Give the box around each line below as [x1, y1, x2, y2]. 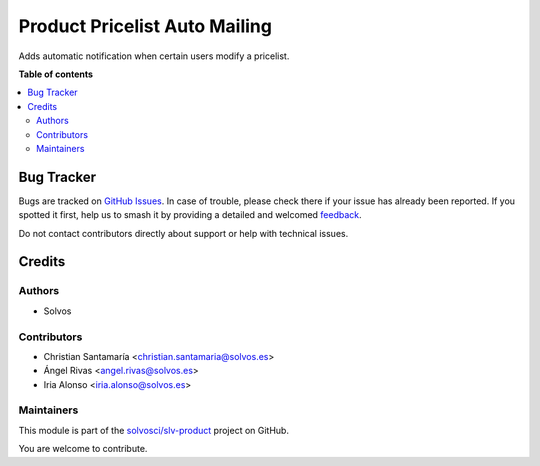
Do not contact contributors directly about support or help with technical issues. [18, 227, 349, 239]
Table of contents [18, 68, 94, 80]
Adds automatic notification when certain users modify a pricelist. [18, 50, 290, 62]
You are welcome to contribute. [18, 443, 148, 455]
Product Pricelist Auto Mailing [18, 15, 272, 37]
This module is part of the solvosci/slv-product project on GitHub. [18, 424, 290, 436]
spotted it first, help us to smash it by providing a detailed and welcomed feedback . [18, 209, 362, 221]
